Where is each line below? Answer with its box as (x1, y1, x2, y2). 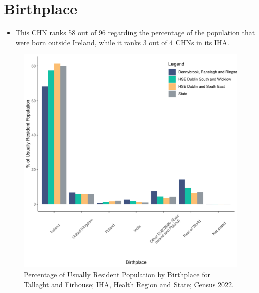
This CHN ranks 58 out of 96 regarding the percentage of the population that (15, 27, 255, 38)
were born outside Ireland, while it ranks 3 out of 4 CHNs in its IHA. (15, 37, 229, 47)
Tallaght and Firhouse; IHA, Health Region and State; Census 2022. (24, 279, 234, 289)
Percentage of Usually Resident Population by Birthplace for (24, 269, 210, 279)
